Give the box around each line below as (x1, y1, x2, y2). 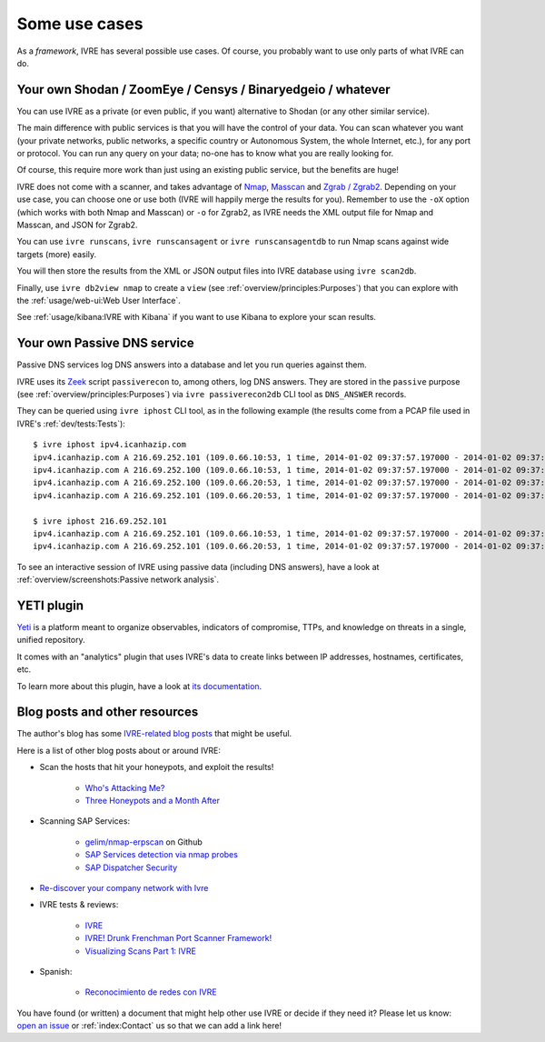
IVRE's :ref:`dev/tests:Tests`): (16, 418, 126, 429)
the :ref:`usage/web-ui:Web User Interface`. (16, 295, 181, 306)
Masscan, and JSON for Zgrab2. (16, 219, 138, 230)
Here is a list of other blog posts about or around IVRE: (16, 745, 222, 756)
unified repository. (16, 635, 85, 646)
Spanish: (39, 966, 73, 977)
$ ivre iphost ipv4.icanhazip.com (33, 439, 186, 450)
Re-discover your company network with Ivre (39, 882, 209, 893)
